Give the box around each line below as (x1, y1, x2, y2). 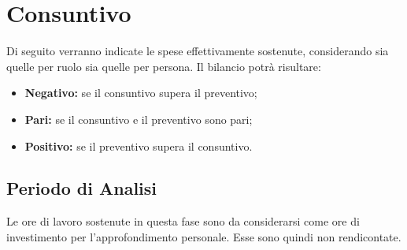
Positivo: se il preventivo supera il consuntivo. (24, 137, 253, 154)
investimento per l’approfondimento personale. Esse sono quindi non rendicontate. (6, 228, 401, 244)
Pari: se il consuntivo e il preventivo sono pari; (24, 110, 253, 127)
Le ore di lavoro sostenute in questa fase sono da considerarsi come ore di (6, 213, 360, 229)
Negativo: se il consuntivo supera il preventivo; (24, 84, 257, 101)
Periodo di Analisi (6, 176, 157, 200)
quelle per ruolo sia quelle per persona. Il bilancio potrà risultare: (6, 58, 321, 74)
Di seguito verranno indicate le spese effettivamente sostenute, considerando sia (6, 43, 389, 59)
